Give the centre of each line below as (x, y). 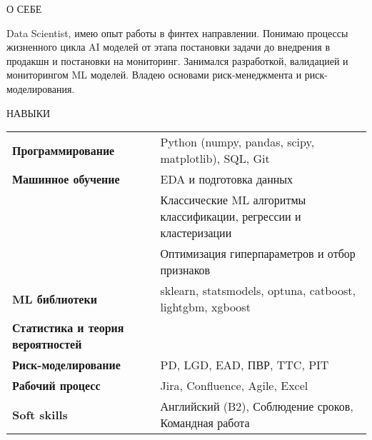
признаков (185, 270)
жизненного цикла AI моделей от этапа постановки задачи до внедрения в (169, 47)
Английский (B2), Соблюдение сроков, (257, 406)
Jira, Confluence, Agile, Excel (234, 386)
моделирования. (41, 88)
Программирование (64, 150)
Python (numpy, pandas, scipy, (237, 142)
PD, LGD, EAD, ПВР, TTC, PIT (245, 365)
